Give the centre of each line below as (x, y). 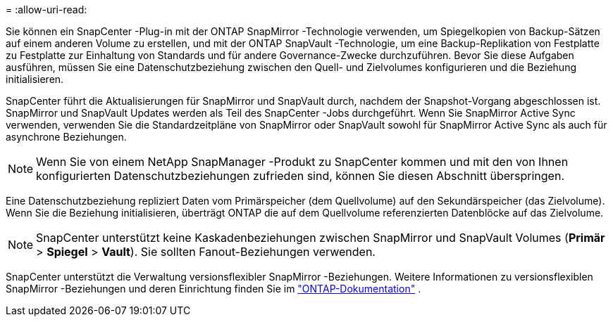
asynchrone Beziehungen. (66, 137)
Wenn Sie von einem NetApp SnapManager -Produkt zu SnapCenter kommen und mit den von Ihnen (302, 162)
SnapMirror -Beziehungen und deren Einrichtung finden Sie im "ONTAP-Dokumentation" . (213, 289)
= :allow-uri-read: (47, 9)
